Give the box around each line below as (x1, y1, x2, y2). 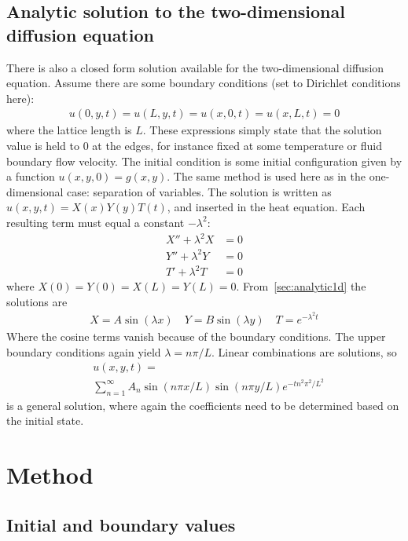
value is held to (6, 137, 80, 153)
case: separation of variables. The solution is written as (67, 183, 332, 199)
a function (6, 168, 55, 185)
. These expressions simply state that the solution (142, 122, 382, 138)
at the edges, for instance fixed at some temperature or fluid (92, 137, 382, 153)
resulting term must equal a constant (6, 214, 185, 230)
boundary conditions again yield (6, 343, 161, 360)
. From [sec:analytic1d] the (236, 278, 366, 294)
